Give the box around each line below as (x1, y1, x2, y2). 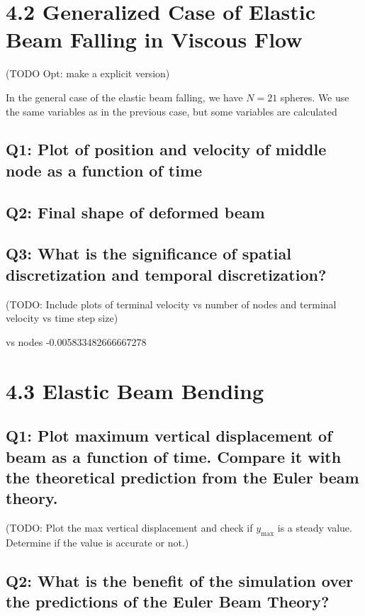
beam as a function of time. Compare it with (6, 445, 342, 467)
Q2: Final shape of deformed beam (6, 201, 265, 223)
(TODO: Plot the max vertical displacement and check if (6, 520, 253, 535)
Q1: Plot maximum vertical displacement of (6, 425, 332, 447)
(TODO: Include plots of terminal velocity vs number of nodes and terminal (6, 296, 337, 311)
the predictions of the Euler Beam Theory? (6, 590, 330, 612)
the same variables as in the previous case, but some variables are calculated (6, 103, 337, 118)
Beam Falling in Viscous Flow (6, 25, 303, 54)
